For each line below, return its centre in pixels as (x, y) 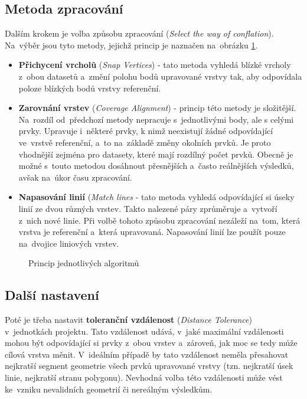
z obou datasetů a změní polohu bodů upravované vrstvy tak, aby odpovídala (160, 76)
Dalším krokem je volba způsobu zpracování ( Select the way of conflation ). (139, 33)
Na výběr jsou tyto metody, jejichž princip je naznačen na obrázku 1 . (131, 45)
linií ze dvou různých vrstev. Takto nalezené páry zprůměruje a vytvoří (148, 208)
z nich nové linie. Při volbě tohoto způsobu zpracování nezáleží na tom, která (159, 220)
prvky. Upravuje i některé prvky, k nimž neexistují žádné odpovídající (146, 131)
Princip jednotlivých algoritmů (84, 263)
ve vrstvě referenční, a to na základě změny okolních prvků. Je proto (145, 142)
